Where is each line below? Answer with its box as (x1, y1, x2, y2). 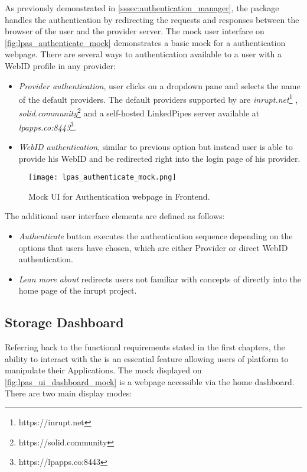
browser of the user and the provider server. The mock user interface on (5, 25, 264, 37)
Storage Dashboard (5, 313, 124, 331)
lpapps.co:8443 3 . (18, 119, 76, 133)
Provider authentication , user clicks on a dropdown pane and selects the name (18, 79, 301, 92)
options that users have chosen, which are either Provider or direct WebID (18, 241, 288, 253)
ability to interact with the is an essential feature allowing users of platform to (5, 352, 289, 364)
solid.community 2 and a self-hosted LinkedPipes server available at (18, 105, 260, 119)
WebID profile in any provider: (5, 59, 116, 71)
